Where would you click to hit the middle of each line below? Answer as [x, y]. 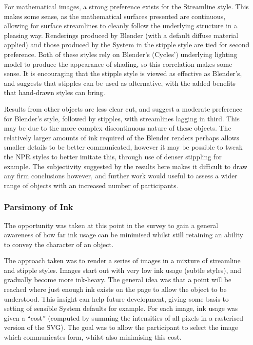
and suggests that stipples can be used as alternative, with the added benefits [120, 83]
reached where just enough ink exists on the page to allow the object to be [115, 289]
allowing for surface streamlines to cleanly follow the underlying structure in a [121, 26]
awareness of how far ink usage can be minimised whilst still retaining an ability [124, 235]
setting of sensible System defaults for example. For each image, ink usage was [121, 308]
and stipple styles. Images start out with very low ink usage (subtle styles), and [123, 270]
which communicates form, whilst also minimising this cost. [93, 337]
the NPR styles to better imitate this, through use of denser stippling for [113, 156]
